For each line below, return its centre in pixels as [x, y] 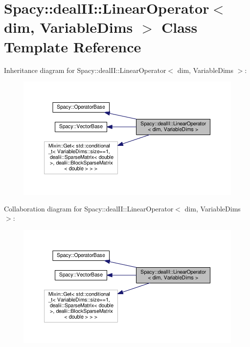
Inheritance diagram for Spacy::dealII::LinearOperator [85, 70]
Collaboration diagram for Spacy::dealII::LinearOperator [89, 208]
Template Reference [73, 46]
